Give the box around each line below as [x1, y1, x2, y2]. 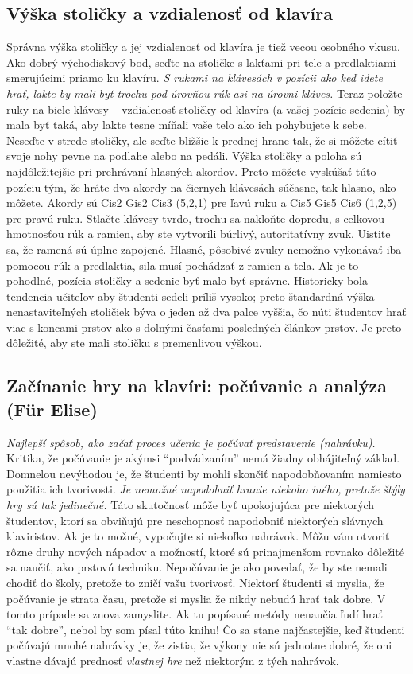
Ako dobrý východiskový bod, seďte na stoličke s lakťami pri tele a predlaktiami [6, 53, 396, 70]
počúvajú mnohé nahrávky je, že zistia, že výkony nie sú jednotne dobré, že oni [6, 637, 392, 653]
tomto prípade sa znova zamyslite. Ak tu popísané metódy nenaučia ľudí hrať [6, 606, 383, 622]
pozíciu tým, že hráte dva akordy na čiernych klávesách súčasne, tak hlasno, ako [6, 178, 396, 195]
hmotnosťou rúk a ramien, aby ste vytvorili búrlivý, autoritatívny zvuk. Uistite [6, 225, 391, 242]
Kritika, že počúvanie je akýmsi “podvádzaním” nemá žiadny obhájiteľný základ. [6, 450, 400, 466]
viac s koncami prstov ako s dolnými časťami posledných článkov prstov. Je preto [6, 318, 402, 335]
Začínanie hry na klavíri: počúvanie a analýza [6, 373, 387, 398]
